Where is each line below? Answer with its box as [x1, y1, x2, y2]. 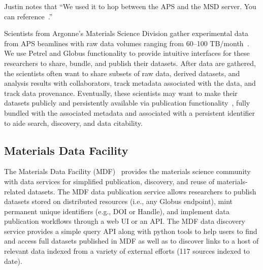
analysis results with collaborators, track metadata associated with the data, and [4, 78, 256, 88]
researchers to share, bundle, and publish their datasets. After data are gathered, [4, 57, 256, 68]
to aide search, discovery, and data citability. [4, 117, 143, 128]
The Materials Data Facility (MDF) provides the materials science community [4, 166, 251, 177]
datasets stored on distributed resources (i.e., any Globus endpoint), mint [4, 196, 233, 207]
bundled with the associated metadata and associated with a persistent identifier [4, 107, 255, 118]
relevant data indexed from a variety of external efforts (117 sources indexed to [4, 246, 250, 256]
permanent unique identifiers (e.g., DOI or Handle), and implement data [4, 206, 229, 216]
